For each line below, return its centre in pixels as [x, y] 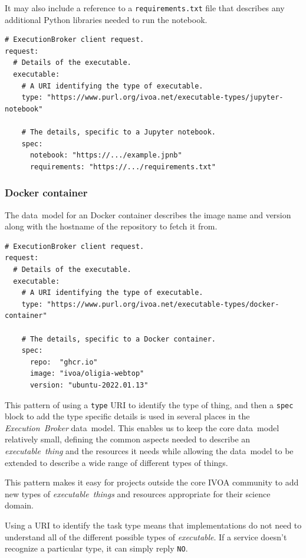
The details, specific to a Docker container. [123, 339]
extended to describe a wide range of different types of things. [116, 462]
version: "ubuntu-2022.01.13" [89, 385]
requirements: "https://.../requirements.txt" [123, 167]
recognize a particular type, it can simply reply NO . [96, 548]
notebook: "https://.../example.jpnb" [106, 155]
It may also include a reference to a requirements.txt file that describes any [145, 8]
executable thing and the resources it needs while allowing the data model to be [149, 450]
